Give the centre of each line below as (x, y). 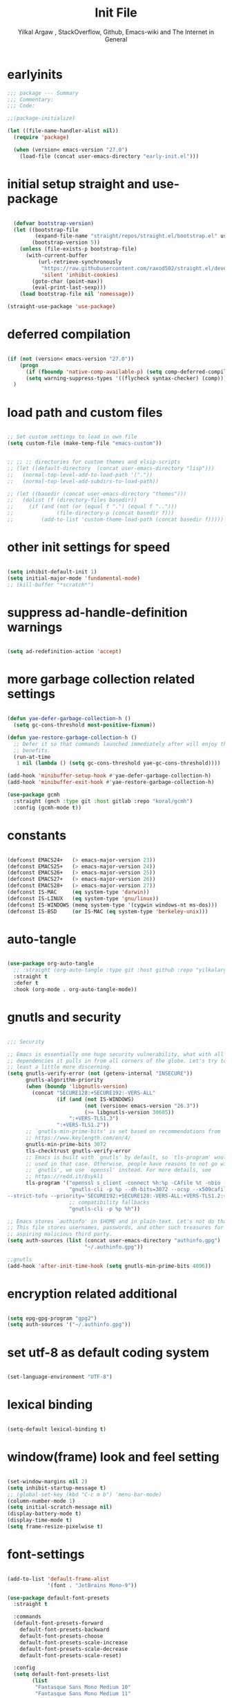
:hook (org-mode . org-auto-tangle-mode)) (75, 989)
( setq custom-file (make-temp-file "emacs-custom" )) (85, 444)
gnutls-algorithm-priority (64, 1080)
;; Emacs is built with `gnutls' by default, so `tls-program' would (127, 1157)
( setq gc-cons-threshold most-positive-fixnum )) (85, 725)
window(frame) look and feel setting (113, 1457)
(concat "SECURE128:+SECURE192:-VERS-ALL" (94, 1093)
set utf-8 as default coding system (108, 1352)
